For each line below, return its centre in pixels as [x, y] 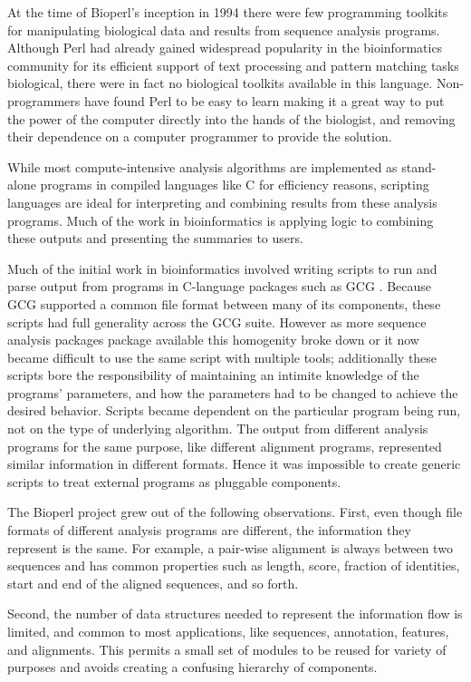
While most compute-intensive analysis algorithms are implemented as [202, 166]
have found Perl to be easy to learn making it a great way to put [264, 100]
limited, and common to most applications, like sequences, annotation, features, [228, 631]
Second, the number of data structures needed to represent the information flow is [235, 614]
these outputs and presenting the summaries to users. [155, 238]
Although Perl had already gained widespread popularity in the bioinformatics [225, 48]
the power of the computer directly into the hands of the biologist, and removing [231, 118]
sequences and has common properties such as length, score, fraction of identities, [234, 565]
